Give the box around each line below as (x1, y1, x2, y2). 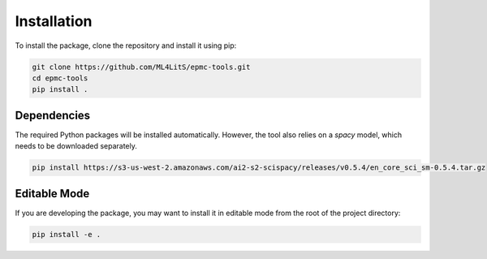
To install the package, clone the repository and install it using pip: (15, 41, 237, 50)
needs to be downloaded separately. (15, 141, 138, 151)
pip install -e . (32, 230, 101, 239)
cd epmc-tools (32, 73, 88, 83)
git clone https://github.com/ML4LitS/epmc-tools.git (32, 62, 251, 71)
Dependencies (15, 108, 91, 122)
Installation (15, 12, 93, 30)
